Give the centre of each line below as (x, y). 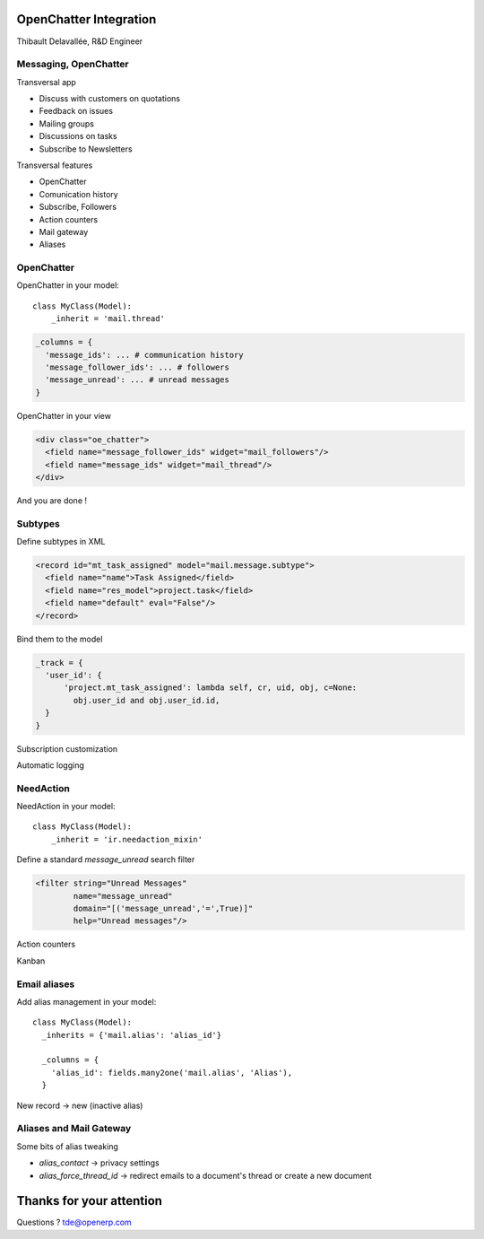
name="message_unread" (123, 896)
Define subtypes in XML (61, 542)
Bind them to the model (60, 639)
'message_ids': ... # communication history (144, 355)
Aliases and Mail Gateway (74, 1129)
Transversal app (46, 82)
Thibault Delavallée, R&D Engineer (80, 41)
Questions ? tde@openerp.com (74, 1222)
